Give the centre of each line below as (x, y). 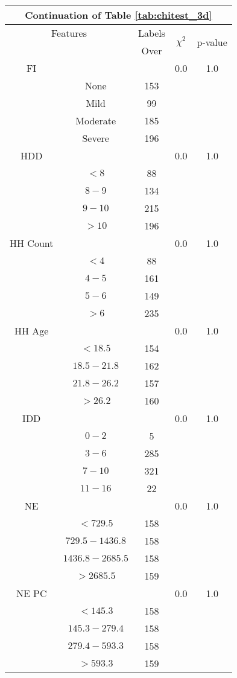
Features (69, 33)
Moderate (96, 120)
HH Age (32, 331)
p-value (212, 42)
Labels (152, 33)
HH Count (32, 243)
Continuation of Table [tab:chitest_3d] (118, 15)
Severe (96, 138)
